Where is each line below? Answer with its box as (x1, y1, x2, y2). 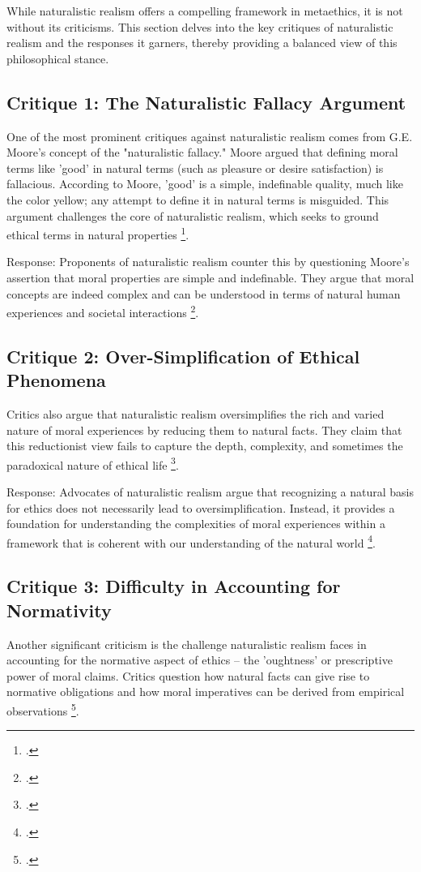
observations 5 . (6, 700, 79, 719)
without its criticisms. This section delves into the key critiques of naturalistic (6, 18, 393, 35)
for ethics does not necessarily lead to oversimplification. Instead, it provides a (6, 499, 395, 516)
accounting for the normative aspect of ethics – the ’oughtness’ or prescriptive (6, 651, 393, 668)
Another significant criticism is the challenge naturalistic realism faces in (6, 635, 367, 652)
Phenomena (6, 367, 106, 393)
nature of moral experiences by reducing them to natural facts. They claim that (6, 421, 402, 438)
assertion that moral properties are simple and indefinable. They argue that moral (6, 268, 415, 286)
